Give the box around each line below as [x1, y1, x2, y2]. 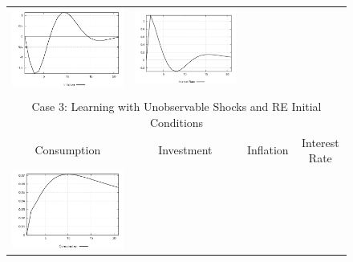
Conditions [149, 113, 204, 130]
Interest [301, 133, 339, 150]
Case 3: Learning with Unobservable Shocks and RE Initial [31, 98, 322, 115]
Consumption [34, 141, 101, 158]
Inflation [246, 141, 289, 158]
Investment [158, 141, 213, 158]
